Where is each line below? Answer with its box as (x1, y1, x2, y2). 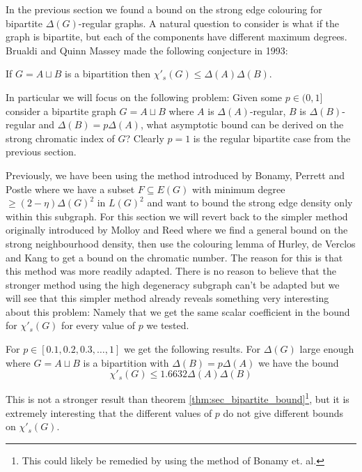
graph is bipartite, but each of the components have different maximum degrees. (6, 29, 347, 44)
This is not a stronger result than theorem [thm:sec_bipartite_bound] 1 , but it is (6, 390, 349, 406)
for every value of (61, 318, 135, 333)
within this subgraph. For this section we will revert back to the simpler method (6, 208, 348, 223)
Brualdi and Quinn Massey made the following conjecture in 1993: (6, 43, 288, 57)
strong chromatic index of (6, 130, 115, 145)
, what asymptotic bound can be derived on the (140, 117, 344, 132)
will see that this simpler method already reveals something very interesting (6, 291, 329, 305)
